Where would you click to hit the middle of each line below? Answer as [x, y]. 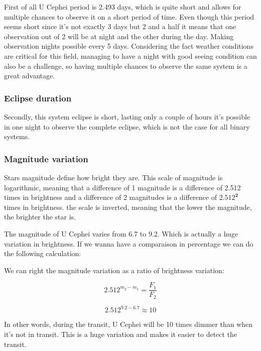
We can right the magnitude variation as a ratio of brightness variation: [114, 270]
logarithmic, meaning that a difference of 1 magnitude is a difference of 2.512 [122, 187]
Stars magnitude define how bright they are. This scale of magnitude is [113, 177]
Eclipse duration [38, 98]
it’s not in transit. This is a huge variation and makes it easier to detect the [121, 334]
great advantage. [30, 76]
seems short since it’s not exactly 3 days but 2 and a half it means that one [120, 26]
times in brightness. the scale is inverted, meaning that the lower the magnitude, [128, 207]
